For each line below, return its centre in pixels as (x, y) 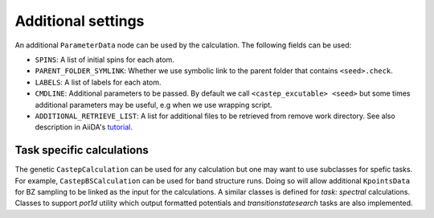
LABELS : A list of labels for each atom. (98, 82)
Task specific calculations (82, 150)
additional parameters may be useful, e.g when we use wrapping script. (154, 105)
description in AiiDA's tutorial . (84, 127)
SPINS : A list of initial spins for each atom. (104, 60)
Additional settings (80, 21)
